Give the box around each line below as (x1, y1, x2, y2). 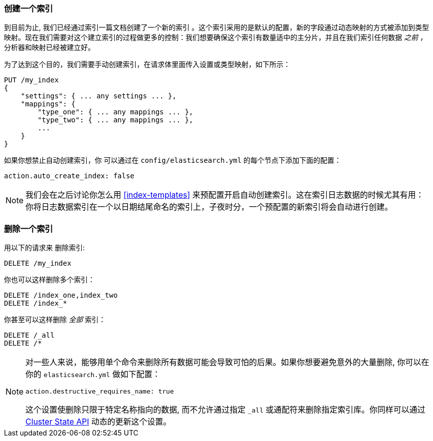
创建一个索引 (4, 3, 53, 13)
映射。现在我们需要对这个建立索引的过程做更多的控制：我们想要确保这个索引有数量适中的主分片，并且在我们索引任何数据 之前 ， (4, 33, 427, 42)
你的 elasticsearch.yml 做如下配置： (25, 369, 161, 380)
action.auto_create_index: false (4, 172, 135, 180)
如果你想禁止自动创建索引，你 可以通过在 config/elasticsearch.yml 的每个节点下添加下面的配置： (4, 156, 342, 165)
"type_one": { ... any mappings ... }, (37, 108, 194, 116)
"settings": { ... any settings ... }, (20, 92, 177, 100)
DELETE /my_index (4, 259, 71, 268)
